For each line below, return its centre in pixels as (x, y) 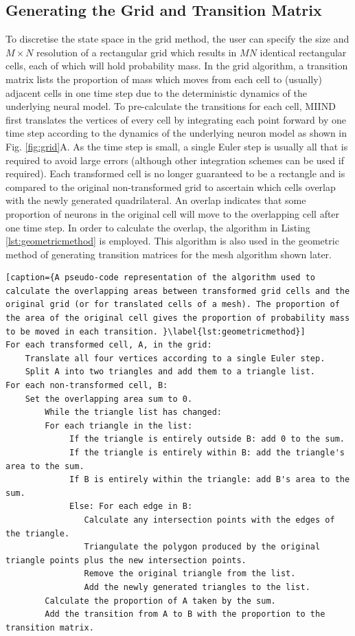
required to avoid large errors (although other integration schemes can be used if (175, 160)
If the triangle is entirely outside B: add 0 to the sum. (207, 439)
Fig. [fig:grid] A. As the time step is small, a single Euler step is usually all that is (177, 146)
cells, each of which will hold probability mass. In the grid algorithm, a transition (177, 66)
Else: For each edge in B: (131, 507)
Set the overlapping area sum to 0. (109, 399)
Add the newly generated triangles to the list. (197, 587)
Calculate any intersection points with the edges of (209, 520)
